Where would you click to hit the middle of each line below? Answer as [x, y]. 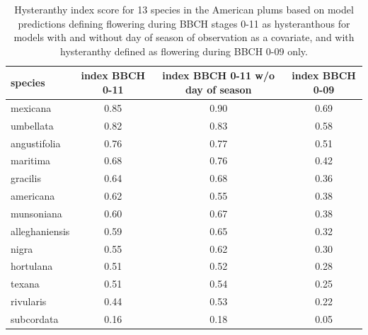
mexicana [31, 107]
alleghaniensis [40, 231]
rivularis [29, 301]
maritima [31, 160]
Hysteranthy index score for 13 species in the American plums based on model [184, 9]
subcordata [35, 318]
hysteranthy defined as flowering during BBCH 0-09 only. [184, 51]
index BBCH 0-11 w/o [219, 75]
